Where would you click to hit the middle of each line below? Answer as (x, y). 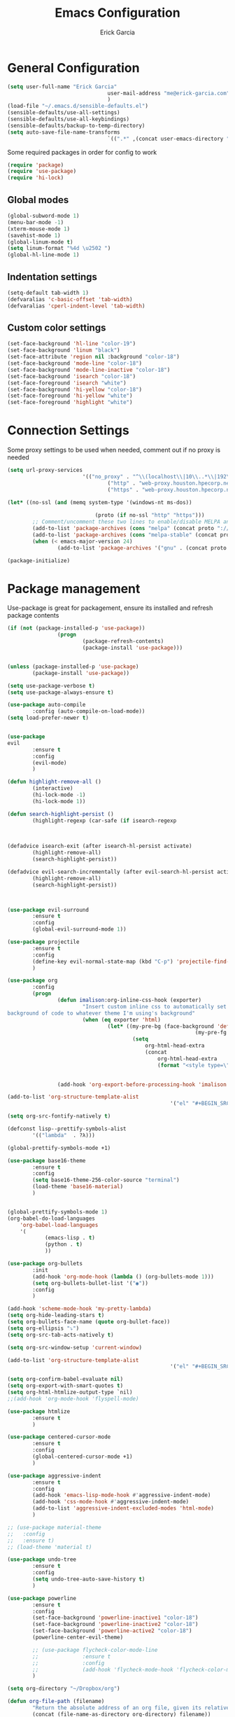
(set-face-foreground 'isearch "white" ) (67, 383)
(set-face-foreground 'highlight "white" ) (70, 403)
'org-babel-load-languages (59, 1225)
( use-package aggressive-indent (54, 1475)
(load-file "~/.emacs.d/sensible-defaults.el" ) (78, 106)
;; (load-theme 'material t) (50, 1547)
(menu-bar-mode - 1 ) (36, 222)
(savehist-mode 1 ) (34, 235)
